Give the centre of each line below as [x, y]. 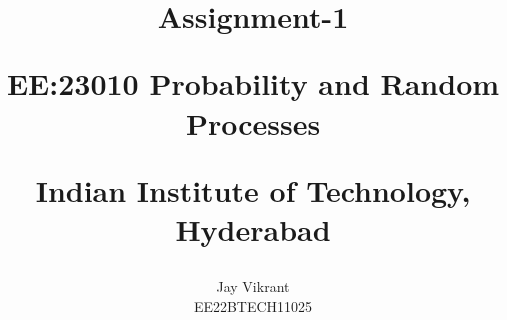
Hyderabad [253, 228]
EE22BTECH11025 [253, 305]
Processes [253, 122]
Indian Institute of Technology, [253, 189]
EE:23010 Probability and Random [253, 83]
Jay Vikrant [253, 286]
